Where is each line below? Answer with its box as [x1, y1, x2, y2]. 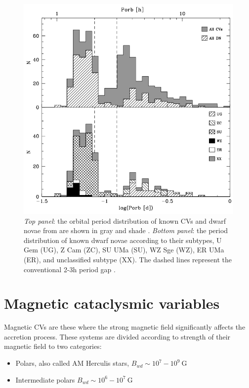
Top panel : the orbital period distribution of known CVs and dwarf [24, 215, 226, 226]
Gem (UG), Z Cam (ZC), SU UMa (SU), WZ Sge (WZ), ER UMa [24, 244, 224, 255]
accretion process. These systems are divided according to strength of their [4, 331, 231, 341]
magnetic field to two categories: [4, 341, 102, 351]
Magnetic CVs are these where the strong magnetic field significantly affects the [4, 322, 246, 332]
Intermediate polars [15, 374, 75, 385]
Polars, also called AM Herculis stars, [15, 358, 129, 368]
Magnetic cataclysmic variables [4, 293, 220, 313]
